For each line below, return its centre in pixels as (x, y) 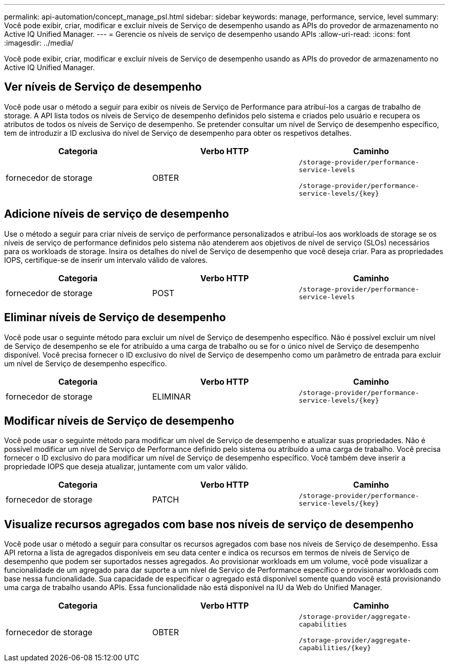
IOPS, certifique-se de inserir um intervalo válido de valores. (106, 260)
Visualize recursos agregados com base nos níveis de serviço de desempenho (209, 524)
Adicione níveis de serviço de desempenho (117, 214)
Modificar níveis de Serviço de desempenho (119, 421)
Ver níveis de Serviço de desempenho (103, 87)
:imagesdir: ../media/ (39, 43)
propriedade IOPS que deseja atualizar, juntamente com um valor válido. (126, 467)
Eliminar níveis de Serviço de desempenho (115, 318)
